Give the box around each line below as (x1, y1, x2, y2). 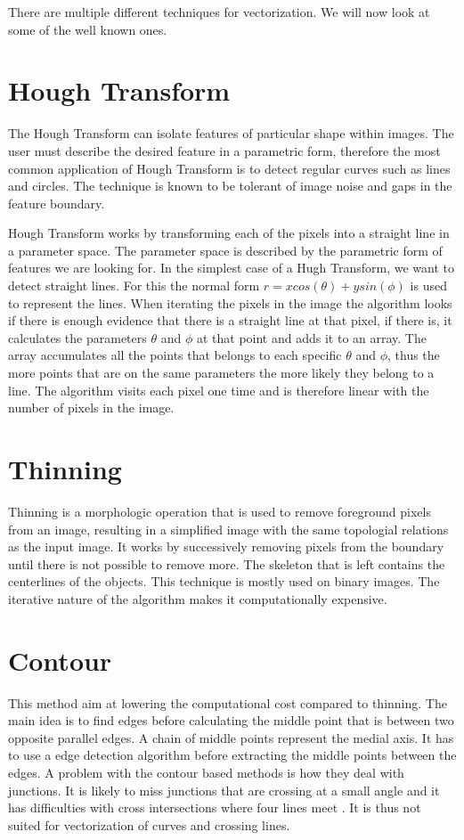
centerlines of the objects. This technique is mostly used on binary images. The (8, 572, 440, 591)
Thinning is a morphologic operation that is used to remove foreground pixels (8, 502, 431, 520)
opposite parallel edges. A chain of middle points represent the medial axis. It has (8, 728, 454, 746)
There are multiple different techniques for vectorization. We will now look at (8, 3, 430, 20)
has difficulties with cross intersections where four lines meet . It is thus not (8, 798, 421, 817)
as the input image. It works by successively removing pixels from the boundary (8, 537, 444, 556)
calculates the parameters (8, 328, 147, 347)
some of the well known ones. (8, 20, 167, 38)
